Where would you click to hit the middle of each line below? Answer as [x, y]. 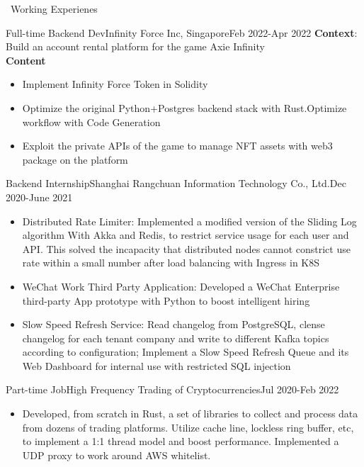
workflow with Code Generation [91, 122]
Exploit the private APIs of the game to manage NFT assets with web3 [177, 146]
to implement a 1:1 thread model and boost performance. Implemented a [181, 441]
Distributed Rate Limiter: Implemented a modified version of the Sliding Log [189, 221]
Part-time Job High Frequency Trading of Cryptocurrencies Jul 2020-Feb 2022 [172, 389]
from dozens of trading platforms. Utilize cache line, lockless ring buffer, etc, [188, 427]
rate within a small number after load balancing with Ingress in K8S [171, 263]
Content [26, 60]
